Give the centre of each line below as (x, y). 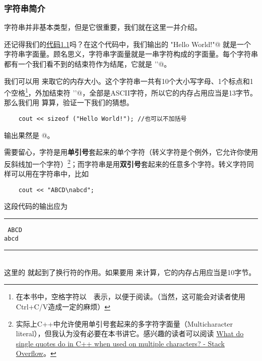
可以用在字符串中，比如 (50, 174)
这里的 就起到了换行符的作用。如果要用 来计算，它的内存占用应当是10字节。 (130, 272)
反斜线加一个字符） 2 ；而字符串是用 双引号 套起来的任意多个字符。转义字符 (125, 163)
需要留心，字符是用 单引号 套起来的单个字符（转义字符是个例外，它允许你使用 (131, 152)
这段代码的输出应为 (36, 206)
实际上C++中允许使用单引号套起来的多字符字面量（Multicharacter (124, 323)
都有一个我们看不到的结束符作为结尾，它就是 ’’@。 (88, 64)
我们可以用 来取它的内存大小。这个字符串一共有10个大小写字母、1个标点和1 (129, 81)
